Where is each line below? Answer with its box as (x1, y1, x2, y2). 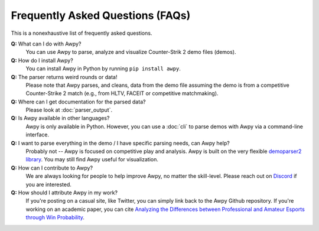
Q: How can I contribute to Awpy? (11, 164, 93, 171)
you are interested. (25, 181, 72, 188)
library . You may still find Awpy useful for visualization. (25, 156, 159, 163)
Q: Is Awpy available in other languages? (11, 115, 110, 122)
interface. (25, 131, 50, 138)
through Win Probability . (25, 214, 85, 221)
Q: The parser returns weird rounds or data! (11, 73, 118, 80)
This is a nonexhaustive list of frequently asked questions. (11, 30, 152, 37)
